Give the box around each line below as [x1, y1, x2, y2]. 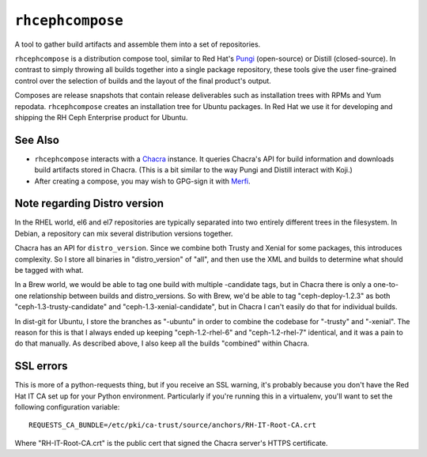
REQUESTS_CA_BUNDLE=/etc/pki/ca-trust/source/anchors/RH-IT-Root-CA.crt [28, 421, 316, 430]
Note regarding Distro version [14, 197, 164, 210]
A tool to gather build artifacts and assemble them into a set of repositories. [14, 40, 261, 49]
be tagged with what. [14, 266, 84, 275]
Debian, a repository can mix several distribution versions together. [14, 228, 233, 238]
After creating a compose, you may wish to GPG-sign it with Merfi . [34, 176, 251, 186]
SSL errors [14, 360, 68, 373]
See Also [14, 133, 59, 146]
